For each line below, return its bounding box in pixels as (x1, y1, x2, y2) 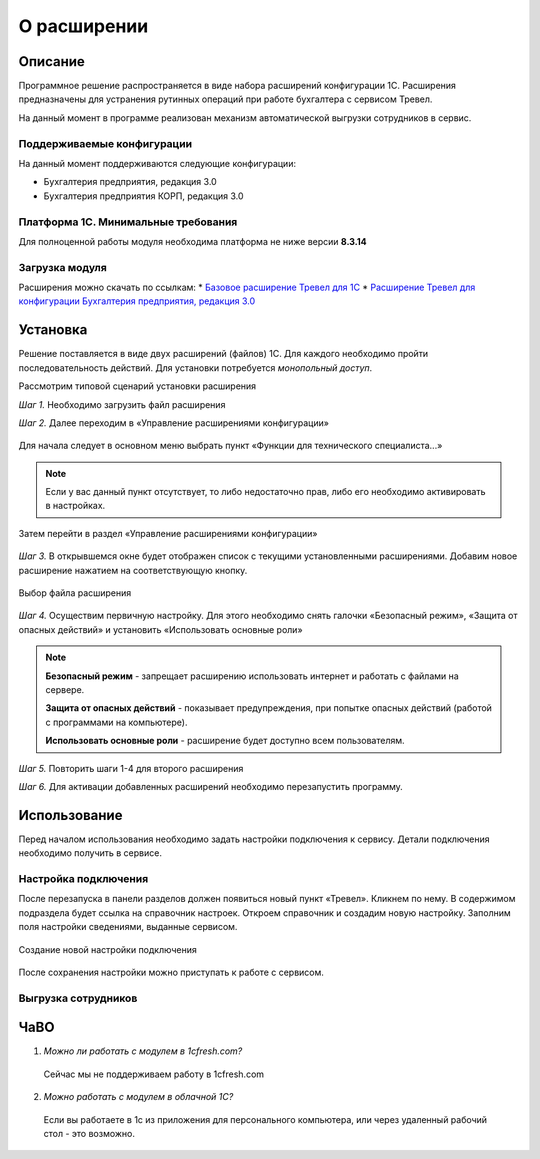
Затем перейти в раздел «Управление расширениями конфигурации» (18, 527, 318, 539)
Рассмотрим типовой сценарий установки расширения (18, 380, 257, 392)
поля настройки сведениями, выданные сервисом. (18, 921, 238, 933)
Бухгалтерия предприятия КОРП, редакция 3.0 (43, 190, 244, 202)
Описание (18, 53, 85, 70)
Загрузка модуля (18, 260, 107, 274)
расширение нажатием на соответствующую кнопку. (18, 564, 248, 576)
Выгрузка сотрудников (18, 991, 138, 1005)
